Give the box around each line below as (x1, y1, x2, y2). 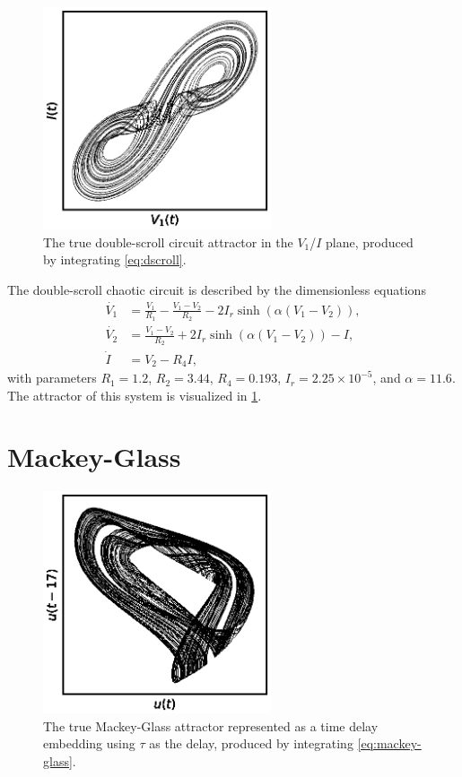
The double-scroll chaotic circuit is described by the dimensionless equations (7, 280, 426, 298)
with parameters (7, 368, 97, 387)
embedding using (43, 734, 135, 753)
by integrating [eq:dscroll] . (43, 250, 187, 269)
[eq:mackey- (357, 734, 422, 753)
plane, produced (326, 232, 414, 251)
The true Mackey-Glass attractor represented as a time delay (43, 716, 379, 735)
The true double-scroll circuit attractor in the (43, 232, 293, 251)
